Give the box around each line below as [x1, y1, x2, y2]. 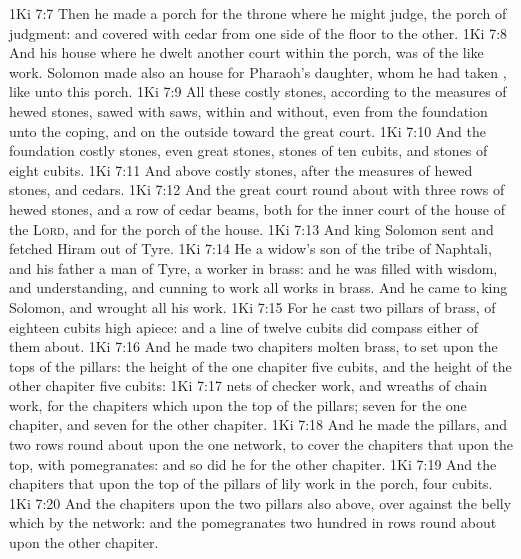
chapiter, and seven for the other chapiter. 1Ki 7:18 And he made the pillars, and [9, 414, 508, 435]
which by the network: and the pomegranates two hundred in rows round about [9, 512, 497, 533]
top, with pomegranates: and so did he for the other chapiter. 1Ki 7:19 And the [9, 453, 497, 474]
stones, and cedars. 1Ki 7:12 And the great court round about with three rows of [9, 179, 505, 200]
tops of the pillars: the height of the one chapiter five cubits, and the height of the [9, 355, 512, 376]
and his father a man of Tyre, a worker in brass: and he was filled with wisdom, [9, 257, 498, 278]
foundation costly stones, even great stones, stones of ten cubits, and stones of [9, 140, 488, 161]
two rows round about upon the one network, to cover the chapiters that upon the [9, 434, 513, 455]
